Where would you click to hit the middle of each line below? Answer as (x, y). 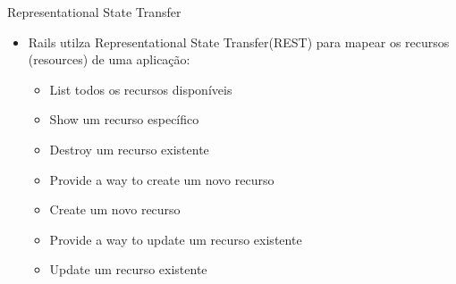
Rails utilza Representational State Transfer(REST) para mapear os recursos (239, 42)
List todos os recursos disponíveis (141, 89)
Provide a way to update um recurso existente (176, 239)
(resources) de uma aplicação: (109, 59)
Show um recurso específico (124, 119)
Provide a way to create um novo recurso (162, 179)
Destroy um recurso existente (129, 149)
